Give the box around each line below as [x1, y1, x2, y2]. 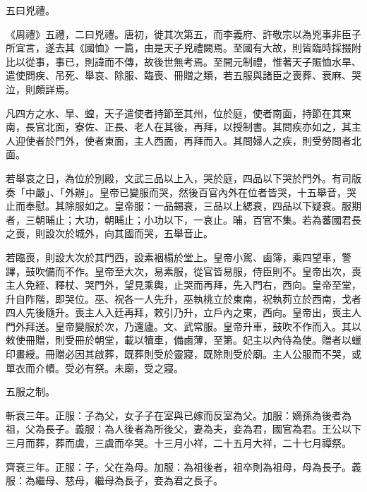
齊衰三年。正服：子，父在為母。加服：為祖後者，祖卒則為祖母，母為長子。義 [6, 459, 361, 474]
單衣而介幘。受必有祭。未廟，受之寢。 [6, 360, 183, 375]
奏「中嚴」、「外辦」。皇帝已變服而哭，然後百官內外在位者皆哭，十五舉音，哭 [6, 184, 356, 199]
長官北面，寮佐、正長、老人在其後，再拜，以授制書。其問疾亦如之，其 [25, 119, 351, 134]
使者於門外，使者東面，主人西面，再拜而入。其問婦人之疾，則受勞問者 [25, 133, 351, 148]
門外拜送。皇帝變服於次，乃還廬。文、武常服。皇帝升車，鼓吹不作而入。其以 [6, 318, 361, 333]
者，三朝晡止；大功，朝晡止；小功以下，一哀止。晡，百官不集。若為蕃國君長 [6, 212, 361, 227]
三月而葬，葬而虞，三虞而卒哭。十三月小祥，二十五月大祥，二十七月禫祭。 [6, 436, 351, 450]
